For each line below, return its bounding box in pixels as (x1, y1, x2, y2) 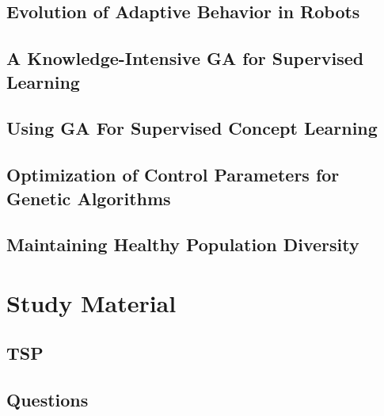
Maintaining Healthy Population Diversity (6, 232, 359, 257)
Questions (6, 387, 89, 412)
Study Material (6, 286, 177, 319)
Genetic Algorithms (6, 185, 171, 210)
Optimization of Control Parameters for (6, 162, 340, 187)
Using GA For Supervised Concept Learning (6, 116, 378, 140)
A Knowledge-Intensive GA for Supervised (6, 46, 364, 71)
